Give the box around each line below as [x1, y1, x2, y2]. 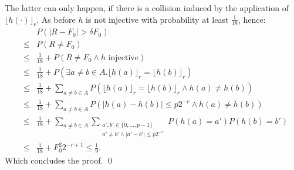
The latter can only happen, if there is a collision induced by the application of [5, 2, 289, 13]
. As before [36, 13, 76, 25]
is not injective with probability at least [86, 13, 229, 25]
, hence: [238, 13, 266, 25]
